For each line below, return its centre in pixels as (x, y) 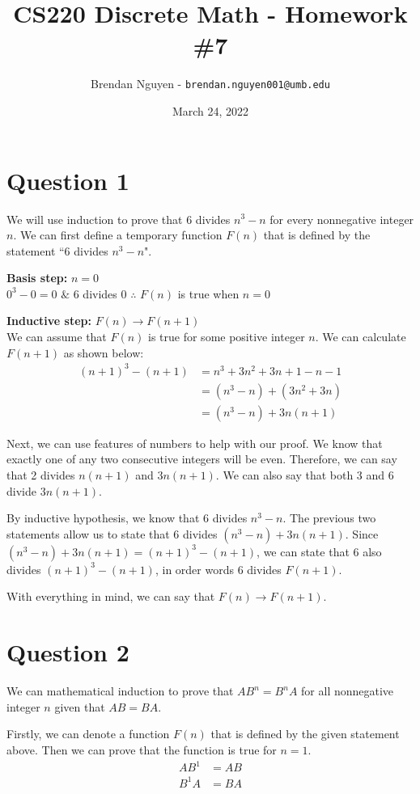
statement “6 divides (57, 250)
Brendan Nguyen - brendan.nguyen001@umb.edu (210, 84)
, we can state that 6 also (319, 551)
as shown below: (104, 352)
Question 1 (68, 180)
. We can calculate (361, 337)
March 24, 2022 (210, 110)
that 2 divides (41, 475)
